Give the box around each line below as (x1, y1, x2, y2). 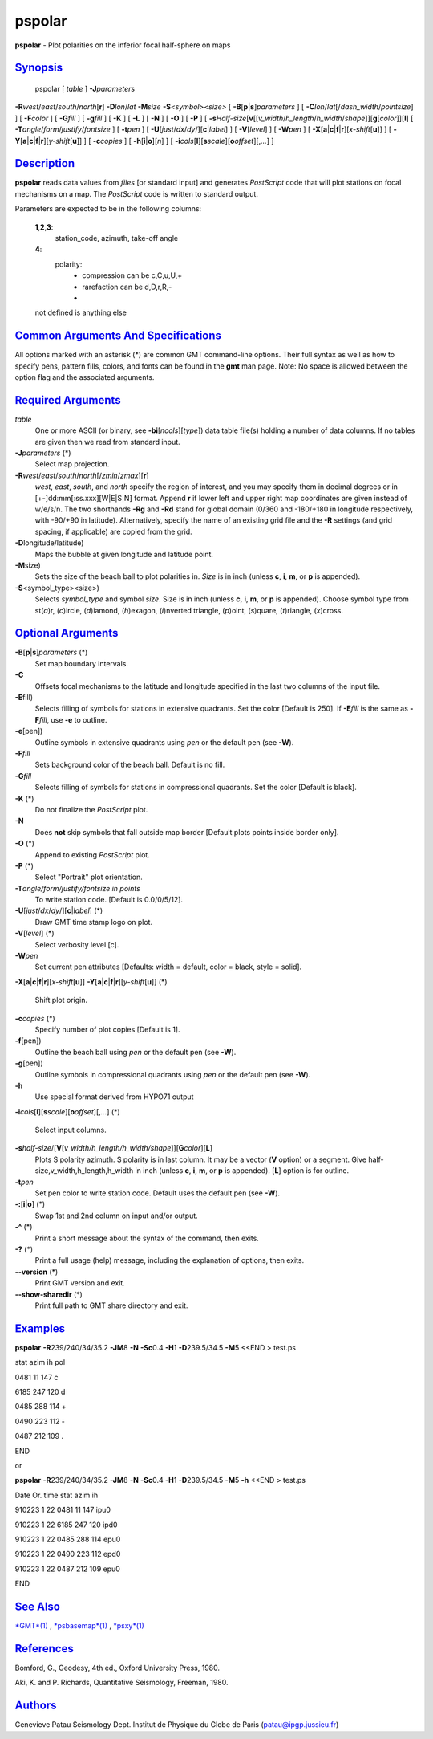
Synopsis (14, 61, 63, 75)
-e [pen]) (14, 727, 43, 736)
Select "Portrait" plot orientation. (34, 872, 144, 882)
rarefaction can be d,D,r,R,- (82, 282, 172, 291)
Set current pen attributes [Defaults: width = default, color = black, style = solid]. (34, 962, 302, 971)
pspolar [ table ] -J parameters (34, 83, 136, 93)
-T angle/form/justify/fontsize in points (14, 883, 140, 893)
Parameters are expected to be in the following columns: (14, 204, 202, 214)
